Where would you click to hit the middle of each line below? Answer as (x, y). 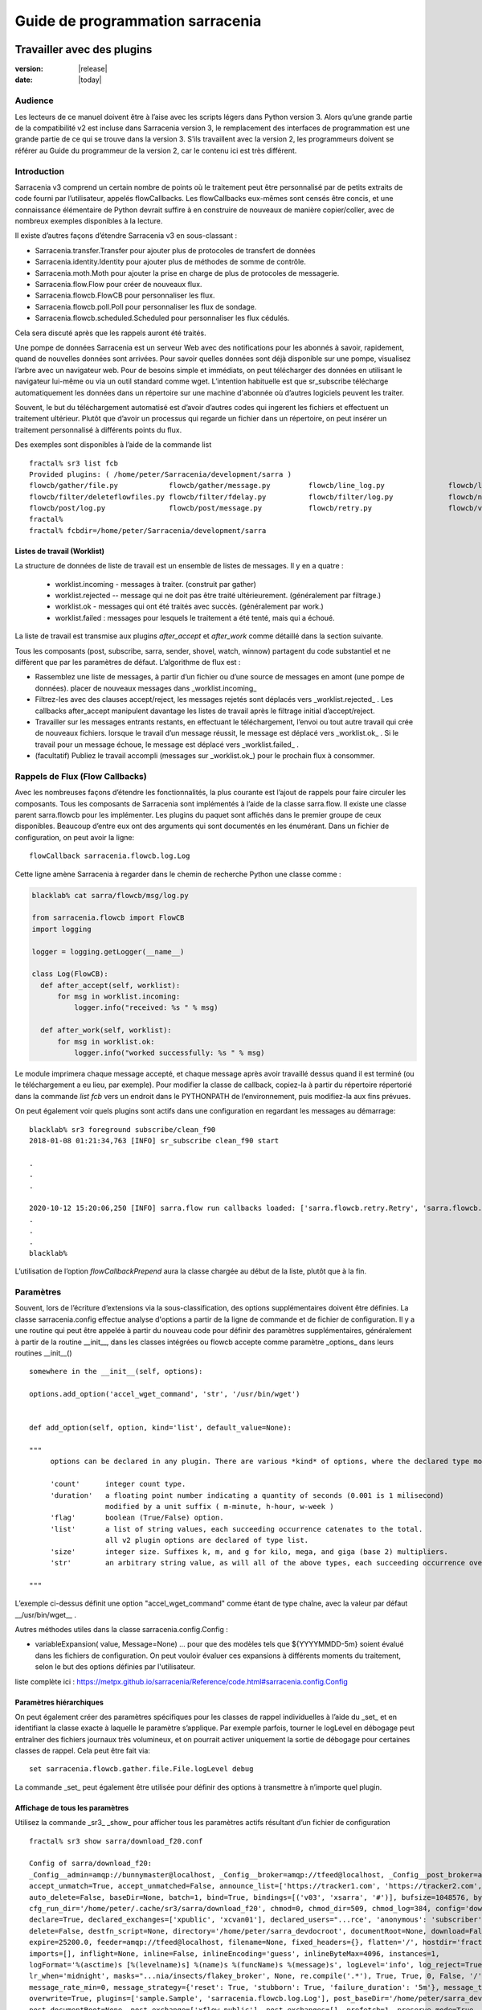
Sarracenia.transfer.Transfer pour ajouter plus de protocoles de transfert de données (176, 250)
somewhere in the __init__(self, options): (116, 1372)
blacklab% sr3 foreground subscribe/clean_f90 (123, 1129)
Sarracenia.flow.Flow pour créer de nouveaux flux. (118, 285)
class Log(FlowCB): (70, 974)
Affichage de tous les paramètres (72, 1807)
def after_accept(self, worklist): (110, 985)
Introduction (39, 171)
